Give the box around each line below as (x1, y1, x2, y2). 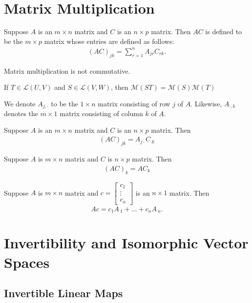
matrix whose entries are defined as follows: (44, 36, 174, 46)
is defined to (205, 26, 242, 37)
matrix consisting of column (60, 108, 143, 119)
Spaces (4, 252, 50, 272)
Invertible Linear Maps (4, 285, 123, 301)
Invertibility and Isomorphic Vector (4, 233, 249, 253)
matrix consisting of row (98, 98, 170, 108)
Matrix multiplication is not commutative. (4, 65, 130, 76)
